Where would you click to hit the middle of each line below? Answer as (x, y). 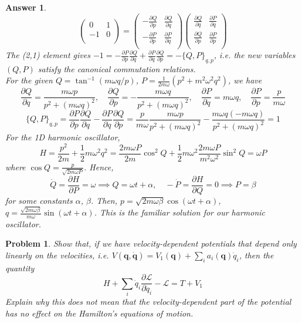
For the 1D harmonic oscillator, (63, 137)
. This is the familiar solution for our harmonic (180, 212)
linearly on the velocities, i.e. (57, 255)
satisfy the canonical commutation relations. (117, 68)
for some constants (39, 200)
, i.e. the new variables (255, 55)
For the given (29, 80)
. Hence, (99, 166)
